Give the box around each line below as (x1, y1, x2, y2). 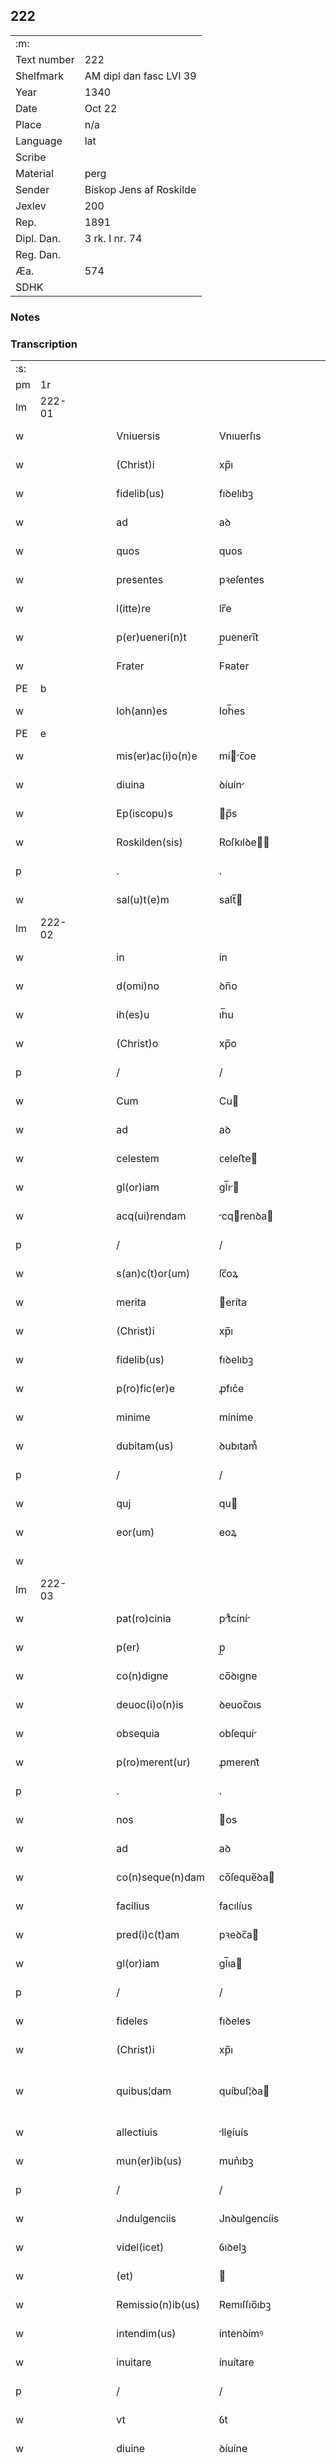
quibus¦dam (116, 2084, 172, 2098)
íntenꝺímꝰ (218, 2327, 264, 2341)
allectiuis (116, 2125, 158, 2139)
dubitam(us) (116, 1439, 174, 1453)
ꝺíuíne (218, 2442, 248, 2456)
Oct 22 (84, 101, 118, 115)
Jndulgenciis (116, 2212, 177, 2226)
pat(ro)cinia (116, 1612, 172, 1626)
